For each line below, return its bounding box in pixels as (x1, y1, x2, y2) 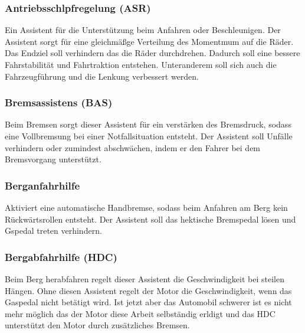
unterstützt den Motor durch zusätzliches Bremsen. (5, 319, 190, 331)
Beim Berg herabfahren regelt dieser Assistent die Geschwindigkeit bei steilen (5, 273, 284, 285)
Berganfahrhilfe (5, 178, 80, 192)
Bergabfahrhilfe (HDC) (5, 249, 117, 264)
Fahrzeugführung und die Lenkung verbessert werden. (5, 70, 199, 82)
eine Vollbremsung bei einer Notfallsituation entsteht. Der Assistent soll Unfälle (5, 130, 293, 142)
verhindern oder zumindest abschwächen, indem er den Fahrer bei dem (5, 141, 261, 154)
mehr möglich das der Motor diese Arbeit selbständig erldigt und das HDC (5, 307, 276, 319)
